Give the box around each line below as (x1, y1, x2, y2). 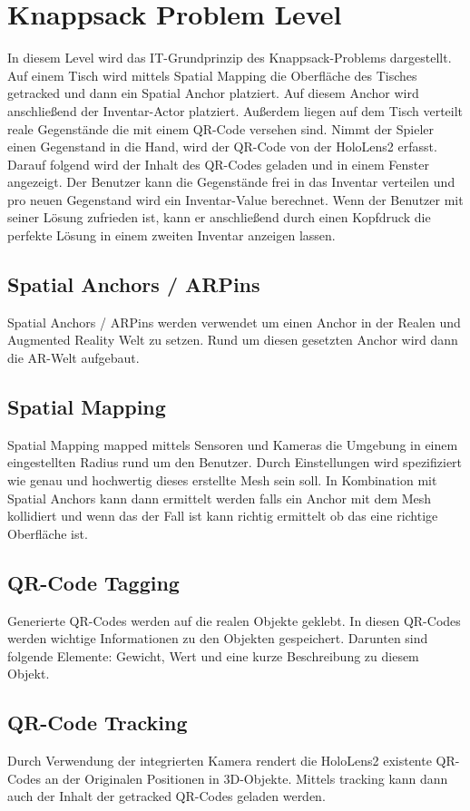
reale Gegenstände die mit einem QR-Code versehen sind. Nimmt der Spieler (7, 119, 435, 138)
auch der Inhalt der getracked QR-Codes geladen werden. (7, 787, 326, 806)
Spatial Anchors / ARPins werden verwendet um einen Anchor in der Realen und (7, 312, 461, 331)
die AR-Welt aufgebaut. (7, 348, 140, 367)
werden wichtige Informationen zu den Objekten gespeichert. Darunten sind (7, 629, 428, 648)
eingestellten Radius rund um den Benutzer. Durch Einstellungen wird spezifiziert (7, 453, 463, 472)
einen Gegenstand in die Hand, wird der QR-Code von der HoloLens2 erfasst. (7, 137, 437, 156)
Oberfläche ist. (7, 523, 88, 542)
